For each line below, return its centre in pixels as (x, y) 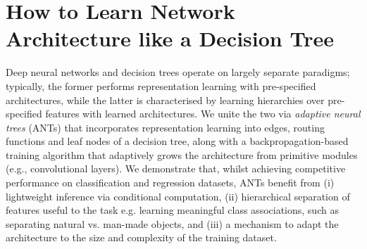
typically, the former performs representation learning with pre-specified (161, 85)
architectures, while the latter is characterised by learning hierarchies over (165, 100)
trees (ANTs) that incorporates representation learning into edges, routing (165, 127)
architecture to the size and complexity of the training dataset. (141, 237)
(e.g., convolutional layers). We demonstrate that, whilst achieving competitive (176, 168)
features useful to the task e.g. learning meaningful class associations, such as (172, 210)
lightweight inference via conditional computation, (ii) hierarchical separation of (178, 196)
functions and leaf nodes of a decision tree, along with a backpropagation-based (177, 141)
